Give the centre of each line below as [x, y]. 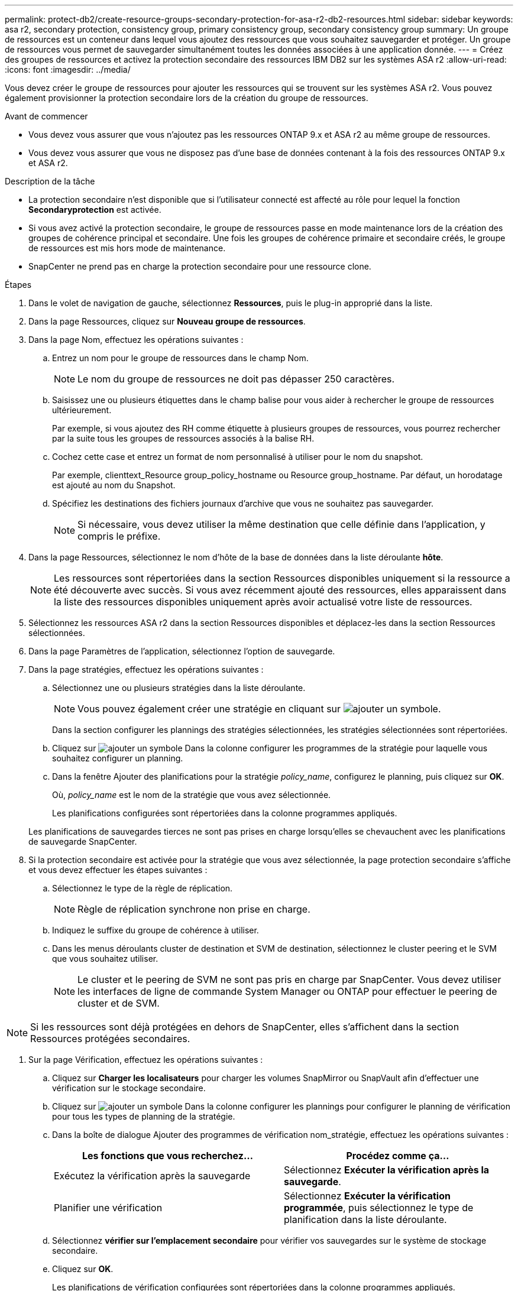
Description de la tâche [50, 181]
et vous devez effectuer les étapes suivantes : [118, 870]
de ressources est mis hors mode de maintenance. [127, 248]
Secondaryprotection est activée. [95, 210]
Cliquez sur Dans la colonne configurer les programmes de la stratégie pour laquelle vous [270, 748]
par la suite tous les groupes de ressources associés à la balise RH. [183, 438]
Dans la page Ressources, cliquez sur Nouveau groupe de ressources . [167, 321]
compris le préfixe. [119, 536]
